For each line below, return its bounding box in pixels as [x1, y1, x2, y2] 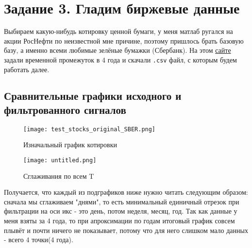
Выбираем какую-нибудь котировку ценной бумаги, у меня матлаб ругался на [4, 26, 233, 36]
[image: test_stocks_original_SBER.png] [23, 125, 156, 133]
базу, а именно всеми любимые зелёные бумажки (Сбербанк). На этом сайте [4, 45, 231, 55]
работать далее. [4, 64, 50, 74]
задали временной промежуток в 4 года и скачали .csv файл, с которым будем [4, 54, 237, 64]
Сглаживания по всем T [23, 170, 94, 181]
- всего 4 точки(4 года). [4, 234, 73, 245]
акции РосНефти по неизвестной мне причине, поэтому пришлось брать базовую [4, 35, 244, 46]
